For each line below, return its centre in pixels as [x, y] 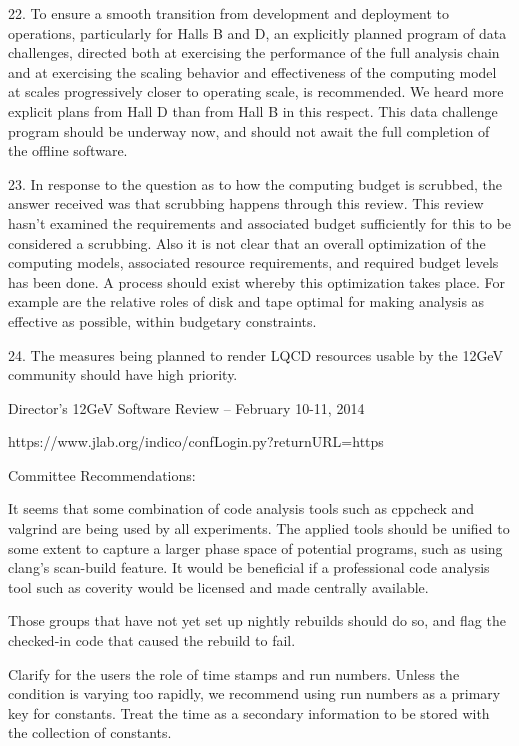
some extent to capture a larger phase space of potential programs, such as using [255, 547]
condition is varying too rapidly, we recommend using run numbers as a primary [254, 693]
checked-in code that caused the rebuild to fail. [152, 640]
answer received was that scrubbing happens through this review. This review [246, 203]
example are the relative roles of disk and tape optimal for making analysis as [246, 301]
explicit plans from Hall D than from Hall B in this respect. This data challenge [253, 110]
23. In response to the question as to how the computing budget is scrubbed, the [255, 183]
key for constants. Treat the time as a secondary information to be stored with [249, 712]
